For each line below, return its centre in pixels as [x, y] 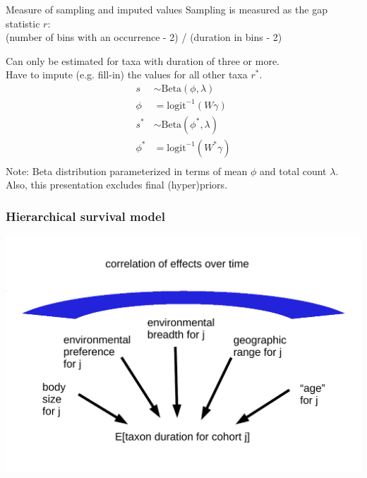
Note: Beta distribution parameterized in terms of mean [127, 171]
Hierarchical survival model [85, 216]
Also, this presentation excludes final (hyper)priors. [117, 185]
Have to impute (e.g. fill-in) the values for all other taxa [127, 74]
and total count [293, 171]
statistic [23, 23]
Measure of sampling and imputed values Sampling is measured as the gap [167, 9]
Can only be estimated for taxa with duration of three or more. [143, 60]
